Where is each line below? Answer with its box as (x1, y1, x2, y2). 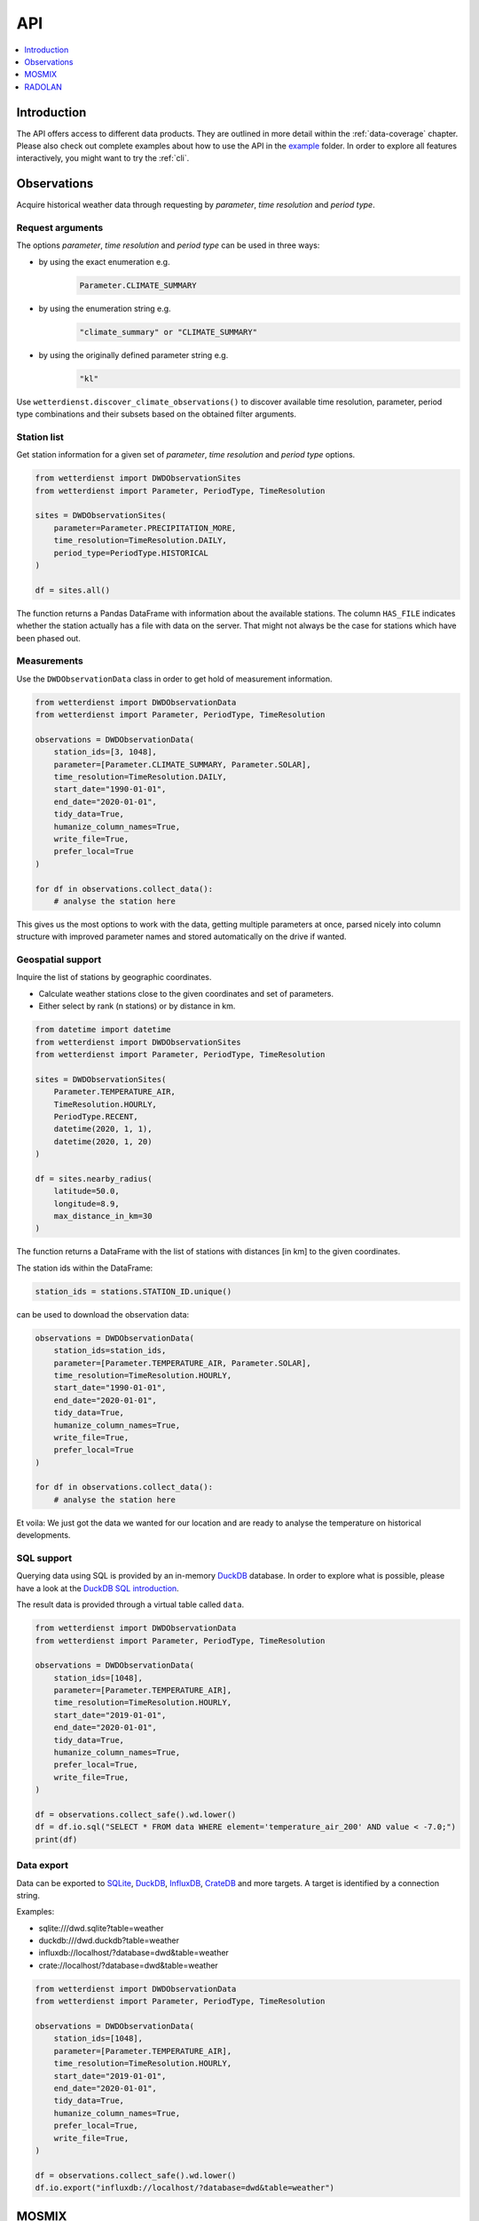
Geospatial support (16, 953, 102, 966)
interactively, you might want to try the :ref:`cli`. (16, 153, 190, 163)
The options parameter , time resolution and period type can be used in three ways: (16, 240, 320, 251)
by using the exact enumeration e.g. (38, 256, 170, 267)
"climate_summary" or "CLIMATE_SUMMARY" (79, 327, 257, 337)
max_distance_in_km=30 (53, 1211, 153, 1222)
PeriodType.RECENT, (53, 1111, 139, 1121)
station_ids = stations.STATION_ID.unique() (35, 1286, 232, 1296)
